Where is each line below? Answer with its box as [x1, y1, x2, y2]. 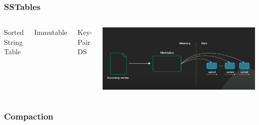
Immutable [34, 27, 67, 37]
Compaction [4, 110, 54, 122]
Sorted [4, 27, 24, 37]
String [4, 36, 23, 47]
